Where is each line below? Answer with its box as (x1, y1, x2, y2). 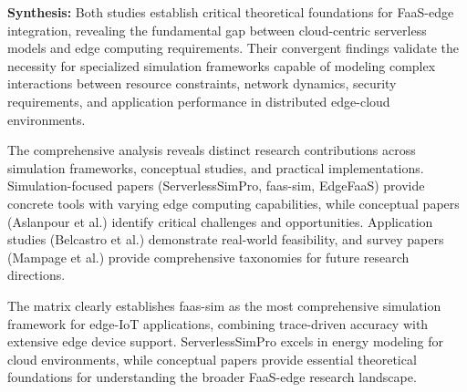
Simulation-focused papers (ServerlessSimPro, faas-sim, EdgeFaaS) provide (7, 176, 425, 195)
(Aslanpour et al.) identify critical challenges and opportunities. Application (7, 211, 433, 231)
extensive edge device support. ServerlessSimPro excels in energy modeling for (7, 332, 443, 351)
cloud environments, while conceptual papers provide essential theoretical (7, 349, 417, 368)
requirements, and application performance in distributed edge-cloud (7, 91, 390, 110)
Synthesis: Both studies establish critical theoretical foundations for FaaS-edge (7, 3, 454, 21)
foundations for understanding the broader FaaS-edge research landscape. (7, 367, 417, 387)
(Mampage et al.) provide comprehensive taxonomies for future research (7, 247, 410, 266)
